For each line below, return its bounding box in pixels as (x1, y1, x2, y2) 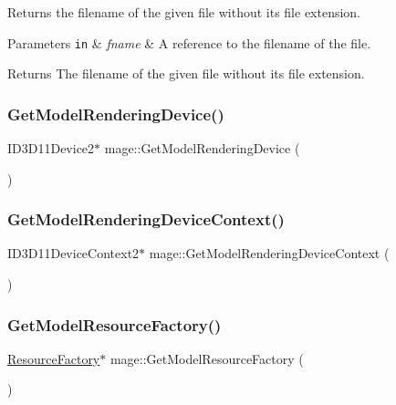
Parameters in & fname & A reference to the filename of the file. (7, 33, 371, 52)
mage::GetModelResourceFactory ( (109, 348, 304, 368)
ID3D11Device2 (7, 139, 95, 158)
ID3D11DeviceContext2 (7, 244, 140, 263)
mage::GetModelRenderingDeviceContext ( (149, 244, 390, 263)
